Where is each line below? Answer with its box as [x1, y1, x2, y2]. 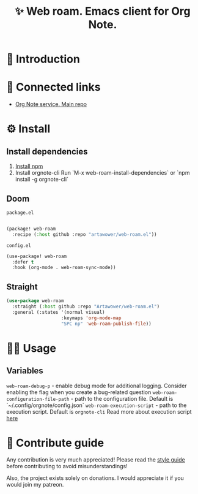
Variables [6, 366, 44, 376]
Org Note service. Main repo [15, 101, 87, 108]
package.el [6, 210, 34, 216]
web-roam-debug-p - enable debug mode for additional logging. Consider [6, 382, 188, 389]
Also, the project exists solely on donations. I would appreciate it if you [6, 474, 185, 482]
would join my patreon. [6, 481, 64, 488]
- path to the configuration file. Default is [70, 395, 174, 402]
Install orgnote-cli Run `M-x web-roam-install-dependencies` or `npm [15, 169, 190, 177]
